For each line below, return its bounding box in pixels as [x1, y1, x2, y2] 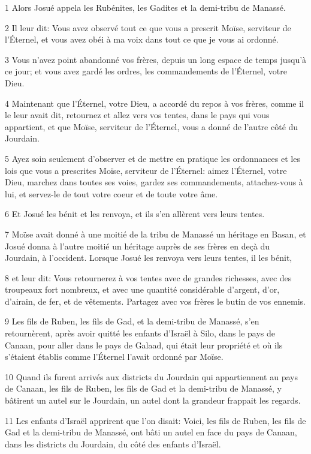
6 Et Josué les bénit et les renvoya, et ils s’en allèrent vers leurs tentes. [5, 208, 265, 220]
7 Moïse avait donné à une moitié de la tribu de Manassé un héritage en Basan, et [5, 227, 306, 240]
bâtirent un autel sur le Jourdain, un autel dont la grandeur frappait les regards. [5, 394, 301, 407]
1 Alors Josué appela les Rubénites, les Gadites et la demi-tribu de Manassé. [5, 1, 286, 13]
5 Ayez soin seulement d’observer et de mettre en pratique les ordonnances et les [5, 152, 300, 164]
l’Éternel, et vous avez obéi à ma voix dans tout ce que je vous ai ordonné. [5, 33, 279, 46]
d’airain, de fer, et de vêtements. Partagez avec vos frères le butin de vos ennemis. [5, 294, 306, 307]
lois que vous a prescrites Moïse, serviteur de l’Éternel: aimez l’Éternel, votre [5, 164, 287, 176]
